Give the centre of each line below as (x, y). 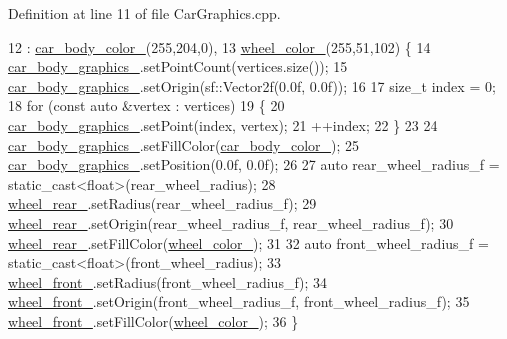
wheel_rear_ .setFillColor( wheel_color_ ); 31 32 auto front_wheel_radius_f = (248, 242)
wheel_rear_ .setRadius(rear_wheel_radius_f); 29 (162, 203)
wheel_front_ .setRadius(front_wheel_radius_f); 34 (168, 281)
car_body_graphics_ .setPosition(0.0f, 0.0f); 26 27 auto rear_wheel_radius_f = (254, 164)
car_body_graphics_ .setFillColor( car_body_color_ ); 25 (184, 144)
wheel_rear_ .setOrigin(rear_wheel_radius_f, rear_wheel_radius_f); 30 (231, 222)
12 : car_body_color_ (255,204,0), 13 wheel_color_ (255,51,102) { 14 (219, 46)
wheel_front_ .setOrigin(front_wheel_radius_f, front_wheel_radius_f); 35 (239, 301)
